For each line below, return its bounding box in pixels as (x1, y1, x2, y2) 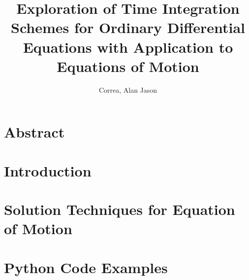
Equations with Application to (23, 36, 233, 57)
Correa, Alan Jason (98, 84, 157, 95)
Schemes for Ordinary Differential (11, 17, 245, 37)
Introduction (4, 160, 92, 180)
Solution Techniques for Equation (4, 199, 235, 219)
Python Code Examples (4, 257, 168, 277)
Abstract (4, 122, 65, 142)
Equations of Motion (57, 56, 199, 76)
